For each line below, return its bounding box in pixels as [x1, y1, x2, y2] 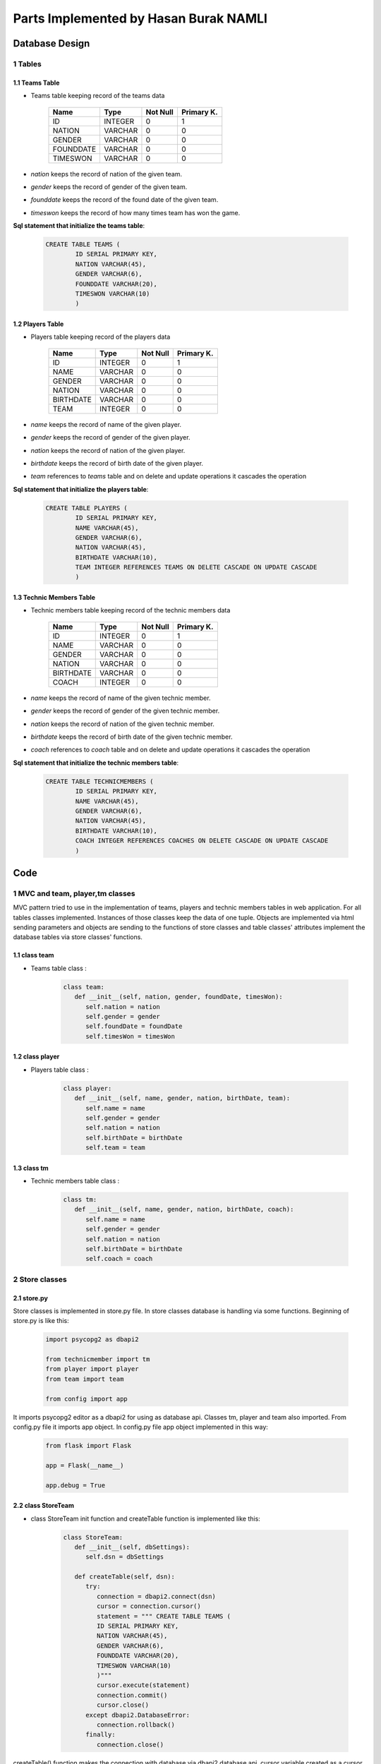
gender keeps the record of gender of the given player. [30, 433, 190, 442]
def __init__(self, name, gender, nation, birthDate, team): [74, 1094, 291, 1102]
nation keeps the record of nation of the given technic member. [30, 720, 215, 728]
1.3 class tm [13, 1164, 49, 1172]
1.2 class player [13, 1052, 60, 1061]
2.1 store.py [13, 1293, 49, 1302]
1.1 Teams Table [13, 78, 60, 87]
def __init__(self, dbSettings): [74, 1542, 190, 1551]
